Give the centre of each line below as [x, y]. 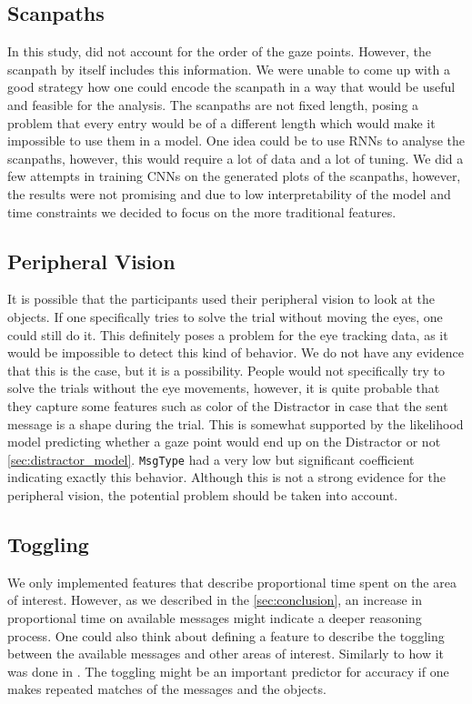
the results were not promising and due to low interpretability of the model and [229, 193]
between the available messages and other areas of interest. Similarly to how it [226, 654]
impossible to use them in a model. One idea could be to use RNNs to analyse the [236, 141]
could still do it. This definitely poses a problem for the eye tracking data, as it [228, 334]
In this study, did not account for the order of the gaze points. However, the [219, 51]
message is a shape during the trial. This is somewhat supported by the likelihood [236, 423]
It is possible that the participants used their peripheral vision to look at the [221, 299]
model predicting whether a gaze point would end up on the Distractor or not [224, 442]
